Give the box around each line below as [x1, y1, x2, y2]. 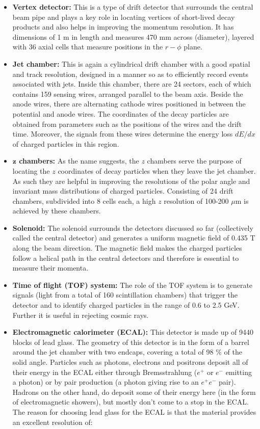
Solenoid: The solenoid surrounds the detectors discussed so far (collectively [12, 222, 253, 233]
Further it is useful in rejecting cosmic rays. [12, 309, 149, 320]
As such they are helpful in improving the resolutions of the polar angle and [12, 175, 250, 186]
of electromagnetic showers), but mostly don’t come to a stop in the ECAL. [12, 396, 249, 407]
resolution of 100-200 [164, 195, 229, 206]
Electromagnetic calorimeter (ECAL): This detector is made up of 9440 [12, 327, 253, 337]
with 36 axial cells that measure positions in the [12, 41, 163, 52]
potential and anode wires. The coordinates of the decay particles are [12, 108, 229, 119]
